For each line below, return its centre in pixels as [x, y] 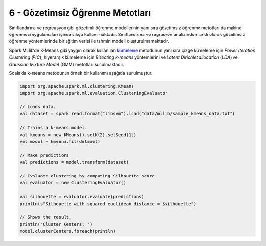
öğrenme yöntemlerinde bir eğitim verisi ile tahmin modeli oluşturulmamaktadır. [89, 41]
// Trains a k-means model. [53, 128]
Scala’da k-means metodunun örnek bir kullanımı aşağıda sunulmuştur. [81, 73]
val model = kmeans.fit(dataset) [60, 141]
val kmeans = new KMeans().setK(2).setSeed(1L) [78, 135]
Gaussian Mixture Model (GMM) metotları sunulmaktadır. [67, 64]
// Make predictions [44, 155]
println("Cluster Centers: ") [56, 224]
